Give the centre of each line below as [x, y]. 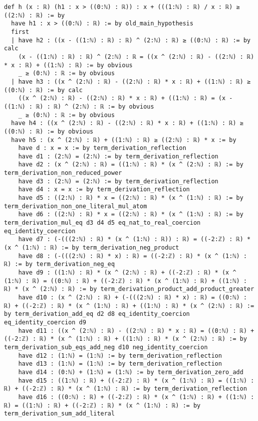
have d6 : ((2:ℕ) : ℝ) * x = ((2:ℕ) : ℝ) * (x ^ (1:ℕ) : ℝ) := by [131, 214]
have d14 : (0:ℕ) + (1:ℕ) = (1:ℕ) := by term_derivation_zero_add [131, 372]
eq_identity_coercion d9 [45, 322]
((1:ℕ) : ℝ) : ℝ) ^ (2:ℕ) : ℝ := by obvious [79, 106]
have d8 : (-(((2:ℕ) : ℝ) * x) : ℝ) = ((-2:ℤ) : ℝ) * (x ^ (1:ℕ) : [132, 256]
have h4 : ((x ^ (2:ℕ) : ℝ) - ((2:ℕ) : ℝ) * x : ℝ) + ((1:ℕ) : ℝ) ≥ [127, 123]
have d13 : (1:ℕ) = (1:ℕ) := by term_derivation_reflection [120, 364]
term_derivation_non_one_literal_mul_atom [76, 206]
